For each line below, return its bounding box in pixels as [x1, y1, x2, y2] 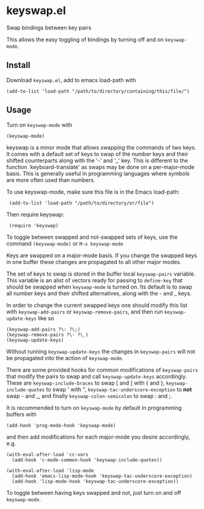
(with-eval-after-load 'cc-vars [6, 451, 89, 458]
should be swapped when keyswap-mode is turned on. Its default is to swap [6, 283, 192, 290]
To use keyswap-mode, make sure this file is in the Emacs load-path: [6, 188, 180, 195]
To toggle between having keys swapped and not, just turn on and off [6, 489, 181, 496]
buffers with [6, 410, 37, 418]
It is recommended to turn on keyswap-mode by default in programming [6, 404, 182, 411]
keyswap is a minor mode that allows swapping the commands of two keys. [6, 143, 197, 151]
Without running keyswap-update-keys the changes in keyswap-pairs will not [6, 347, 195, 355]
